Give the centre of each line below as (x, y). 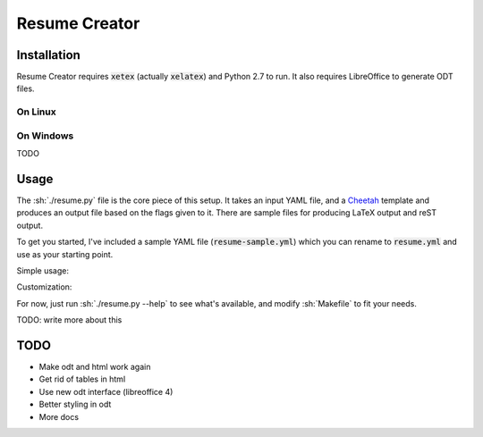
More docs (59, 416)
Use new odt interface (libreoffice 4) (106, 391)
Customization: (44, 287)
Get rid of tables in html (82, 379)
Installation (48, 55)
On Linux (37, 112)
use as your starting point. (65, 254)
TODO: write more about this (69, 320)
